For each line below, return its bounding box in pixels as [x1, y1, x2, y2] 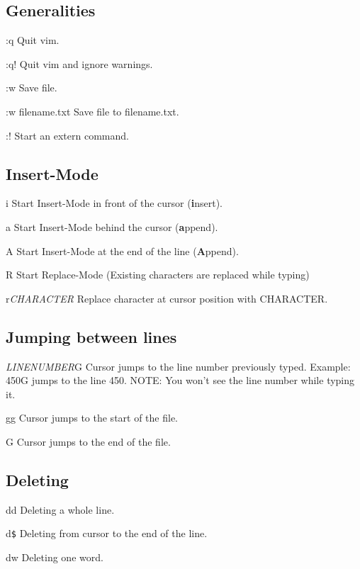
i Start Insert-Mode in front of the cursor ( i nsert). [6, 196, 223, 210]
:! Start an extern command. [6, 128, 129, 142]
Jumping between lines [6, 325, 177, 347]
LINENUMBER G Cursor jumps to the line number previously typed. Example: [6, 359, 351, 373]
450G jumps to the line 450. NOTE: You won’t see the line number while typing [6, 373, 355, 388]
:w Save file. [6, 80, 57, 95]
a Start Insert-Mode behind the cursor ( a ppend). [6, 219, 218, 234]
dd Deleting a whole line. [6, 502, 115, 517]
